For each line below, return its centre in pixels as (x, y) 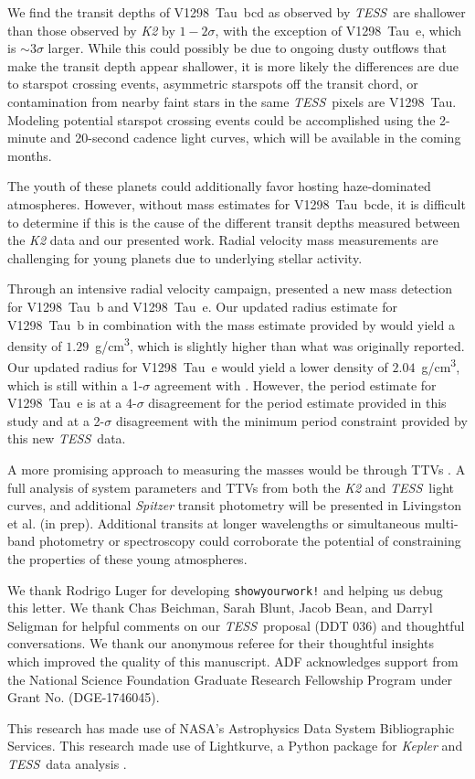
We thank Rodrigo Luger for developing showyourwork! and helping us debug (225, 589)
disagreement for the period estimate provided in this (297, 403)
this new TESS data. (67, 438)
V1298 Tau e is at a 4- (72, 403)
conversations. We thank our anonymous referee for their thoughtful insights (221, 643)
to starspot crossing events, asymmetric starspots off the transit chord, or (213, 84)
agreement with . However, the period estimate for (295, 384)
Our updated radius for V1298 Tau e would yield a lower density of (198, 367)
